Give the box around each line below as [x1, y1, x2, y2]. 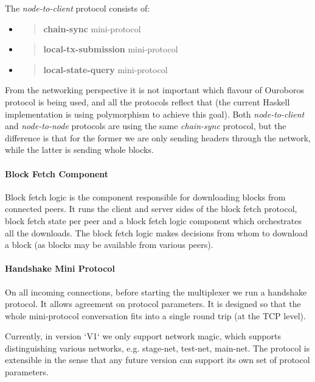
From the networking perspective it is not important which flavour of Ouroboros [5, 83, 304, 96]
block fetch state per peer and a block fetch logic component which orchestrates [5, 214, 302, 227]
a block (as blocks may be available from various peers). [5, 238, 213, 251]
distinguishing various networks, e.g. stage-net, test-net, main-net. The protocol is [5, 341, 310, 354]
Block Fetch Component [5, 167, 109, 180]
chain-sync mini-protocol [43, 22, 141, 35]
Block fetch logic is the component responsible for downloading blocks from [5, 190, 286, 203]
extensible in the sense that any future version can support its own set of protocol [5, 353, 310, 366]
